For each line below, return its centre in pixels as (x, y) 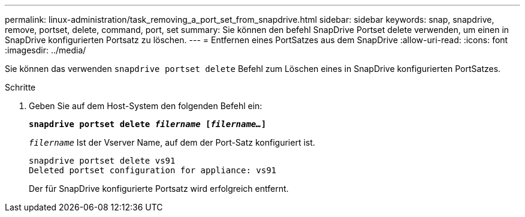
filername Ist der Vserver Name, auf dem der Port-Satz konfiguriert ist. (172, 142)
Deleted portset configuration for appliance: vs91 (153, 170)
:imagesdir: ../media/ (46, 50)
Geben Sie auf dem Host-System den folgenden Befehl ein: (146, 106)
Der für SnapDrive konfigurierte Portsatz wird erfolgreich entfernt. (159, 189)
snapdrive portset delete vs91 (102, 161)
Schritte (20, 87)
